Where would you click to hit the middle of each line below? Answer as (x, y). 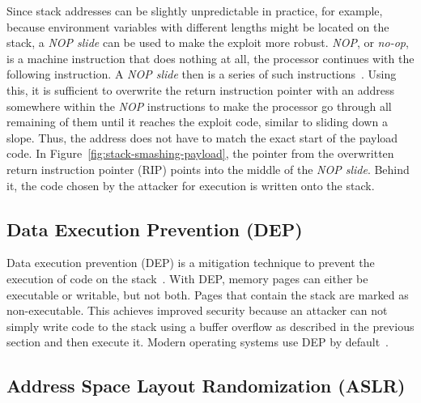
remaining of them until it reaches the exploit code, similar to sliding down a (197, 122)
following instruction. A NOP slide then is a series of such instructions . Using (202, 74)
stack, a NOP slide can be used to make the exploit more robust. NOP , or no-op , (208, 42)
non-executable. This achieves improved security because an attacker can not (197, 310)
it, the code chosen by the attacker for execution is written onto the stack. (191, 185)
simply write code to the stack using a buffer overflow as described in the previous (210, 326)
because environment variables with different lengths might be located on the (198, 26)
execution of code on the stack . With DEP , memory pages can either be (187, 278)
